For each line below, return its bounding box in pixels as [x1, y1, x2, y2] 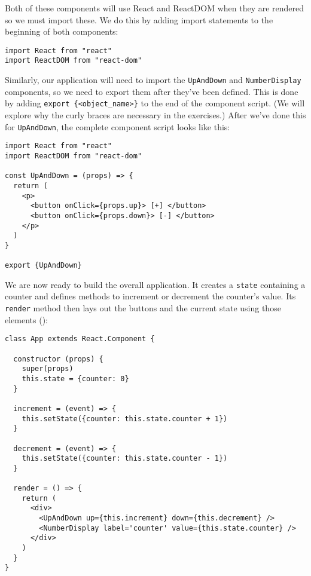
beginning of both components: [5, 25, 118, 38]
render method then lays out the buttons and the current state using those [5, 302, 281, 314]
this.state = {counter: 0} [22, 374, 129, 383]
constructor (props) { [13, 354, 103, 363]
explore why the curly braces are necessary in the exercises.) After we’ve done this [5, 109, 306, 121]
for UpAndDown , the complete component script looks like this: [5, 120, 230, 133]
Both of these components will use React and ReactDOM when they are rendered [5, 2, 304, 14]
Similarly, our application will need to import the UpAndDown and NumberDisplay [5, 73, 301, 86]
